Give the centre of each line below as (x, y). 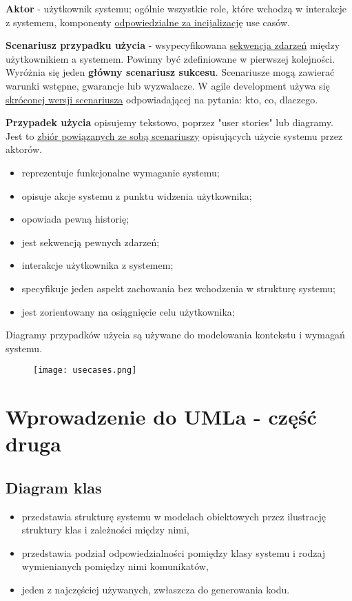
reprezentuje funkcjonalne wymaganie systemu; (121, 172)
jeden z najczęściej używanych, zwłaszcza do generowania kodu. (156, 590)
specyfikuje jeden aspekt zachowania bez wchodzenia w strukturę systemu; (178, 288)
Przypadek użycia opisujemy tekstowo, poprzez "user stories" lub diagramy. (169, 122)
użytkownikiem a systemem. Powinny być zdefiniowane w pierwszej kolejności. (170, 58)
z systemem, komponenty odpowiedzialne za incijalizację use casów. (148, 22)
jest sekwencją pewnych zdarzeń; (91, 242)
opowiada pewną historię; (75, 219)
